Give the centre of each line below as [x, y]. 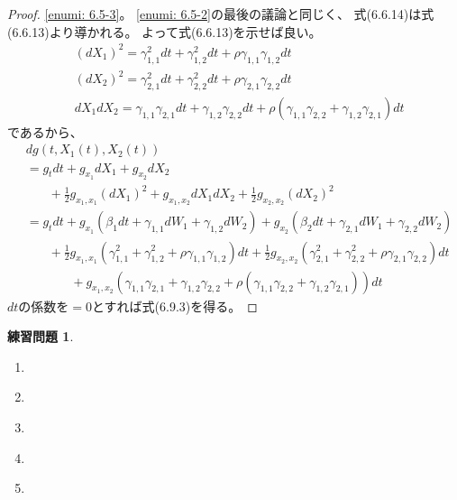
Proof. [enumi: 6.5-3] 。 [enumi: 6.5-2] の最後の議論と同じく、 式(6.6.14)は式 [221, 14]
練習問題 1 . [41, 336]
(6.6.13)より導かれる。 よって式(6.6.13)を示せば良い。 [165, 31]
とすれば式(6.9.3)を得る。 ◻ [175, 306]
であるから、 [45, 131]
